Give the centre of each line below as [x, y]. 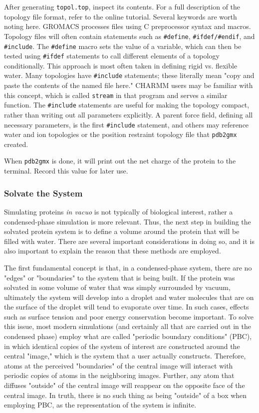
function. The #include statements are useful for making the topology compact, [127, 105]
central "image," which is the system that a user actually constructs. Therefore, [125, 356]
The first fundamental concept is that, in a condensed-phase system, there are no [128, 267]
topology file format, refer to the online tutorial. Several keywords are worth [121, 16]
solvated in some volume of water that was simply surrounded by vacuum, [117, 287]
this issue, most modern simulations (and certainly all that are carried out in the [128, 326]
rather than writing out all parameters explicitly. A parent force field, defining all [129, 114]
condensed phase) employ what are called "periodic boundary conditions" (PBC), [128, 336]
